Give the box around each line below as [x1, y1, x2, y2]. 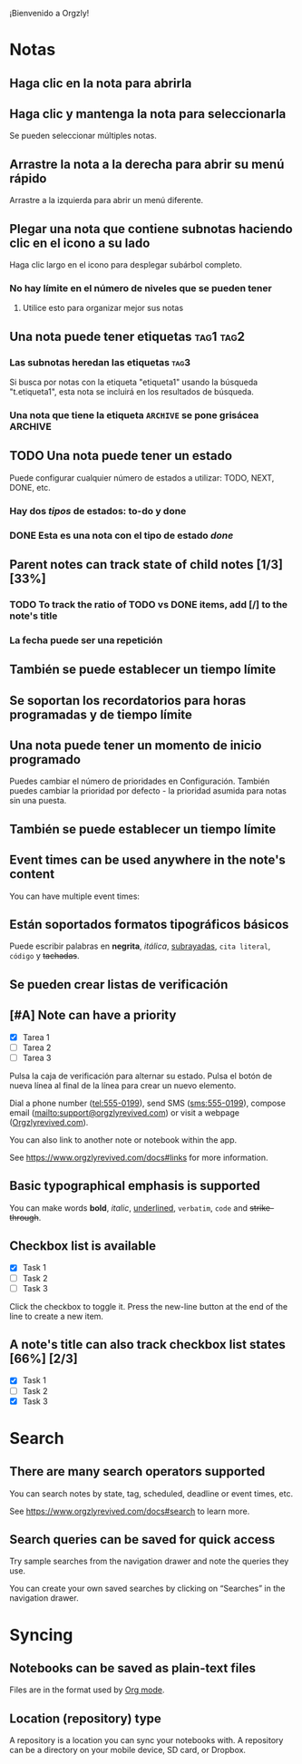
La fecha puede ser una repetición [9, 634, 163, 647]
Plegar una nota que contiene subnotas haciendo [9, 221, 293, 237]
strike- [248, 1202, 275, 1213]
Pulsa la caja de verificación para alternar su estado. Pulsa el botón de [9, 1070, 273, 1081]
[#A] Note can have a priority [9, 1008, 177, 1023]
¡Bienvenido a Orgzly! [9, 8, 90, 18]
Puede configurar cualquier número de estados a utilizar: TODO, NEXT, [9, 472, 275, 483]
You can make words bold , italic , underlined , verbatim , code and [9, 1202, 248, 1213]
